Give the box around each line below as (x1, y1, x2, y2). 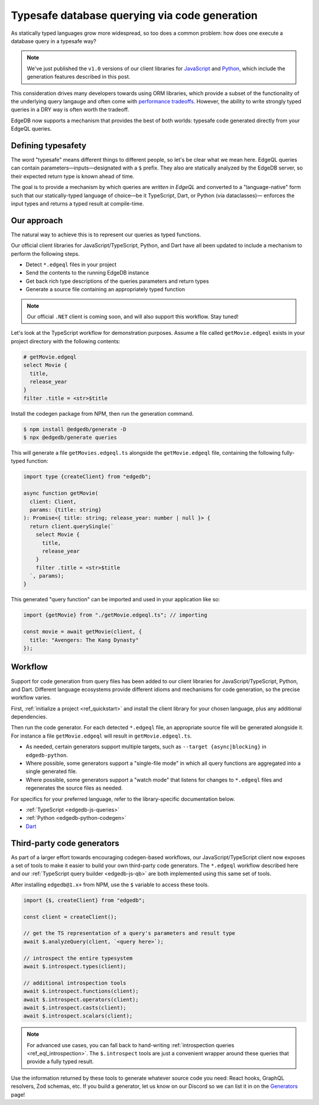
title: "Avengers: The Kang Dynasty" (30, 637, 139, 643)
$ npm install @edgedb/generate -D (23, 426, 126, 432)
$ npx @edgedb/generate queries (23, 434, 118, 441)
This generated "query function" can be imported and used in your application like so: (11, 596, 220, 603)
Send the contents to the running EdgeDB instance (25, 269, 149, 276)
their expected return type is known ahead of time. (11, 172, 135, 180)
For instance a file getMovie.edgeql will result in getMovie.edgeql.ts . (11, 732, 192, 739)
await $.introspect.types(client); (23, 963, 126, 970)
